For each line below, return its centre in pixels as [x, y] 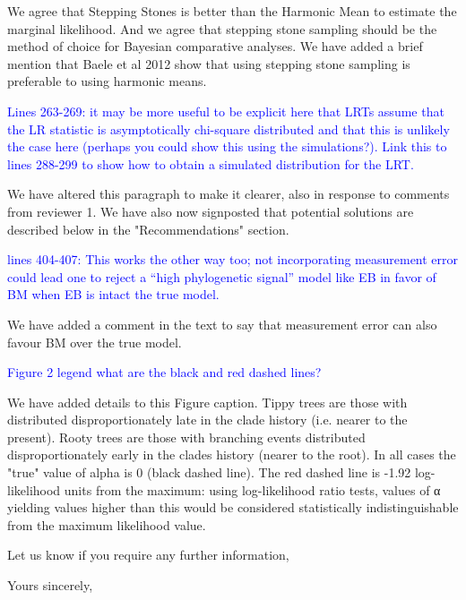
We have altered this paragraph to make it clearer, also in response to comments [229, 194]
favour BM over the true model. [95, 342]
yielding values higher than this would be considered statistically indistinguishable [233, 507]
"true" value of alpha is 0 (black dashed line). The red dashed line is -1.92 [209, 472]
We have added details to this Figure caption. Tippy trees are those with [207, 402]
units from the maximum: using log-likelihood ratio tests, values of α [252, 489]
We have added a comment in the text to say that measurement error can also [222, 324]
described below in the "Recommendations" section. [148, 229]
